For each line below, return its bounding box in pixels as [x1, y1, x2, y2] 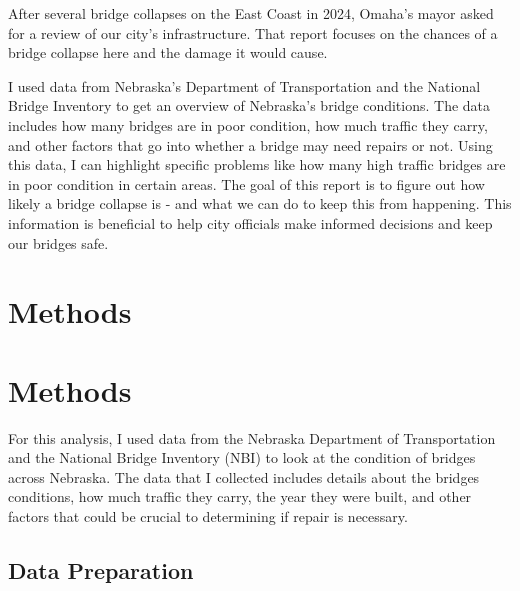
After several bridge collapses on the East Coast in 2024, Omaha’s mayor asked [8, 3, 494, 23]
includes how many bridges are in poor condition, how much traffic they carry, [8, 114, 488, 135]
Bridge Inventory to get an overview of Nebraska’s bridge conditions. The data [8, 95, 491, 116]
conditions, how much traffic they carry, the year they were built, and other [8, 486, 472, 507]
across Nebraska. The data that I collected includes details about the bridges [8, 466, 480, 487]
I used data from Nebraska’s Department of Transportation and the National [8, 75, 481, 96]
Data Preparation [8, 554, 194, 585]
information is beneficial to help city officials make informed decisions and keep [8, 212, 493, 233]
